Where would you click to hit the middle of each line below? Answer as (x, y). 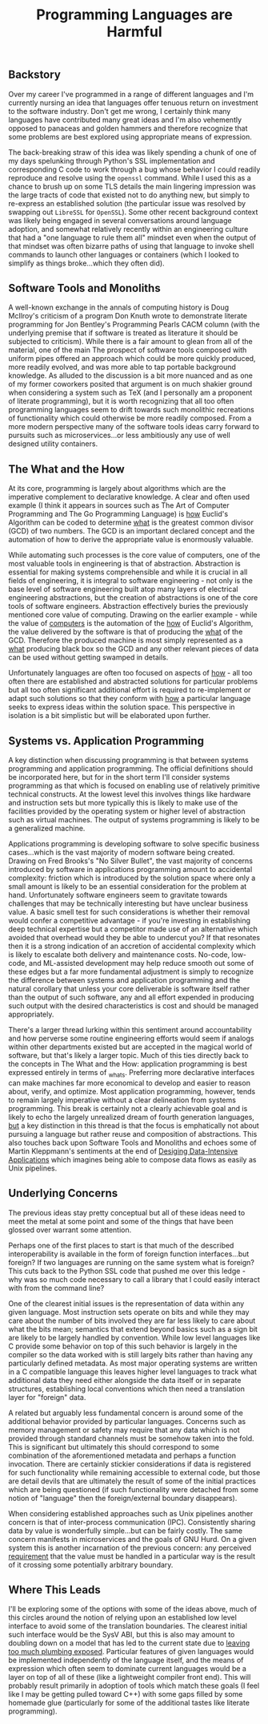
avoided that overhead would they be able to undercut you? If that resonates (134, 938)
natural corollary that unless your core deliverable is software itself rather (129, 989)
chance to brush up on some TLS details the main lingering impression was (132, 186)
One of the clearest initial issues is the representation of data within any (126, 1303)
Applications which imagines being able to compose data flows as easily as (132, 1159)
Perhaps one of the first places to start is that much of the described (121, 1245)
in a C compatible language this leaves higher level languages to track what (133, 1371)
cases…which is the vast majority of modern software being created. (122, 853)
